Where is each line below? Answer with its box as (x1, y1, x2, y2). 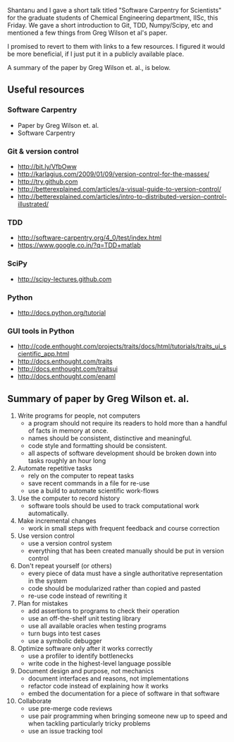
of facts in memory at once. (27, 426, 109, 435)
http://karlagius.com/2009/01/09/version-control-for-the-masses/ (17, 170, 210, 178)
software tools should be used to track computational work (27, 501, 199, 510)
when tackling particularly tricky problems (27, 719, 151, 727)
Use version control (17, 531, 75, 540)
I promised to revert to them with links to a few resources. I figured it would (7, 42, 226, 50)
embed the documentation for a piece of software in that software (27, 689, 220, 697)
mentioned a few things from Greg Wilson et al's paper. (7, 28, 168, 37)
